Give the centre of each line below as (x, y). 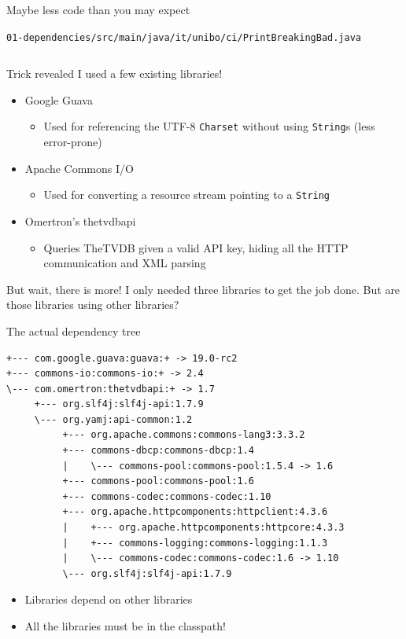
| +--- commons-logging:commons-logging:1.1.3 (195, 543)
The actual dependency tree (74, 331)
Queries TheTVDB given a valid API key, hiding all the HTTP (196, 247)
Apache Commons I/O (79, 168)
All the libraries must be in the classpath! (125, 626)
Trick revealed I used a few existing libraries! (114, 73)
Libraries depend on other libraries (109, 599)
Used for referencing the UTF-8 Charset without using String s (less (209, 126)
